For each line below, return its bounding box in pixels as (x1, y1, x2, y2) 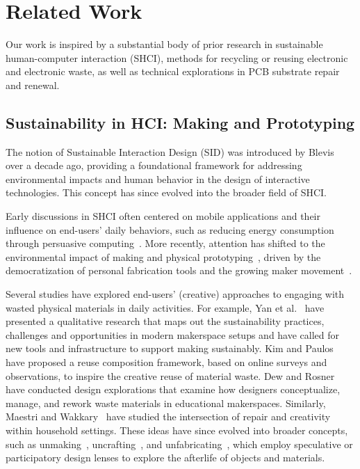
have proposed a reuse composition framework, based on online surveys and (6, 355, 327, 369)
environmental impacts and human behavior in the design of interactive (6, 171, 310, 186)
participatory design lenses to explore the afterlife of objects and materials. (6, 450, 325, 465)
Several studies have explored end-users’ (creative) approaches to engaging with (6, 287, 345, 301)
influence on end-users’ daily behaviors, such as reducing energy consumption (6, 222, 334, 237)
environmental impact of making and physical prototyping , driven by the (6, 249, 321, 264)
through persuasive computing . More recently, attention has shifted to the (6, 236, 325, 251)
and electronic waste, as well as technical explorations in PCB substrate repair (6, 64, 340, 79)
